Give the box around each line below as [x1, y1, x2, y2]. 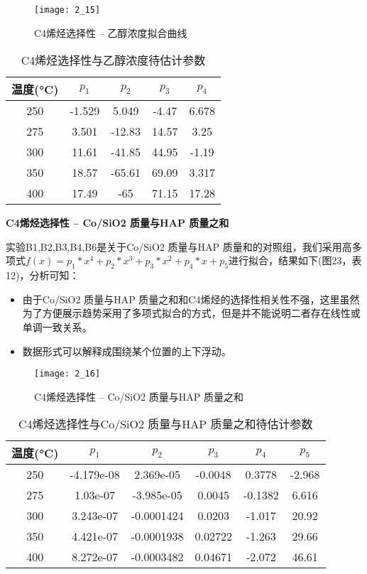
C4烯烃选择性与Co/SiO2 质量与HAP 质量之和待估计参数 [18, 416, 313, 433]
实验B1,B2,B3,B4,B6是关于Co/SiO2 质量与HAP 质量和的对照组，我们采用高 [6, 239, 352, 254]
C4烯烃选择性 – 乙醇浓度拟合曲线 [34, 25, 187, 40]
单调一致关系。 [22, 320, 92, 335]
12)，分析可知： [6, 268, 80, 283]
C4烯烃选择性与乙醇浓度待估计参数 [21, 52, 206, 69]
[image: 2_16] [34, 369, 101, 379]
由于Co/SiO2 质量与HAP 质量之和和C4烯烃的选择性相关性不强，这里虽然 [22, 291, 360, 306]
